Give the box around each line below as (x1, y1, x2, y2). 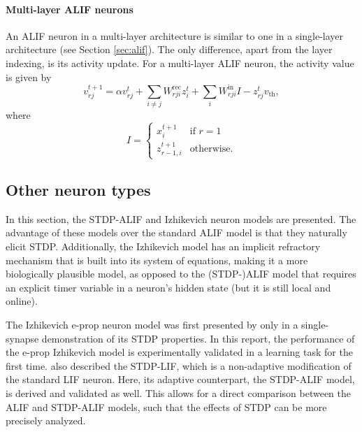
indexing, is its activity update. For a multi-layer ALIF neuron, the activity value (6, 55, 354, 70)
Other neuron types (6, 179, 151, 201)
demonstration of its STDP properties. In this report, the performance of (41, 331, 355, 345)
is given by (6, 69, 52, 84)
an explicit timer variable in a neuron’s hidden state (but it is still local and (6, 280, 331, 294)
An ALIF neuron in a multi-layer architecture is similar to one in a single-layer (6, 28, 344, 43)
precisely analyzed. (6, 413, 86, 428)
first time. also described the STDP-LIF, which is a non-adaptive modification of (6, 358, 352, 373)
